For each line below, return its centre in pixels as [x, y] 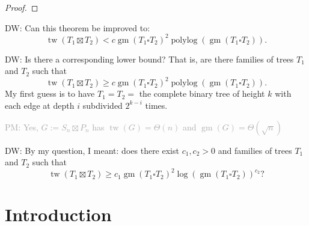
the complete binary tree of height [202, 93]
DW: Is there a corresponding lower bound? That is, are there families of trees [149, 59]
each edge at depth [40, 105]
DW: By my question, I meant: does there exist [92, 150]
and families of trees [255, 150]
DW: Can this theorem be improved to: [78, 27]
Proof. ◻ [22, 7]
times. [156, 105]
